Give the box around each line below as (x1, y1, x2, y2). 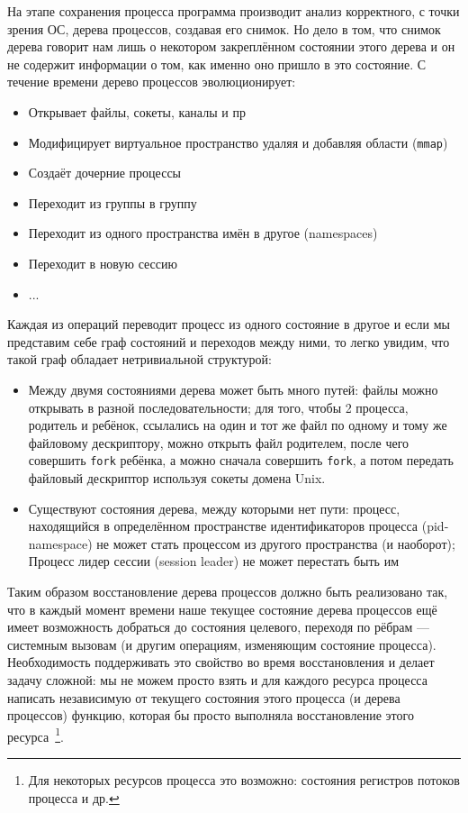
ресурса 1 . (7, 724, 64, 745)
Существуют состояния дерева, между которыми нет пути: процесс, (28, 498, 400, 517)
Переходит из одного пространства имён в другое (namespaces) (28, 224, 378, 242)
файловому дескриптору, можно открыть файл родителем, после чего (28, 433, 409, 452)
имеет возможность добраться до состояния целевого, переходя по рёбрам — (7, 617, 430, 636)
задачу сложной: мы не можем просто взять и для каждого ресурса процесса (7, 670, 427, 689)
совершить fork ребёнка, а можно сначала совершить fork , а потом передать (28, 451, 454, 470)
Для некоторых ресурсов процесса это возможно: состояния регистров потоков (28, 770, 460, 789)
